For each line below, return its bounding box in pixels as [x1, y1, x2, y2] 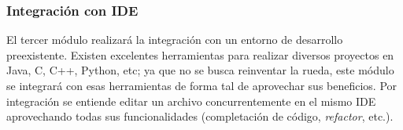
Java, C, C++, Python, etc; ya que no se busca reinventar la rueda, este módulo [6, 62, 394, 78]
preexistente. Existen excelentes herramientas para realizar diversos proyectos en [6, 46, 394, 63]
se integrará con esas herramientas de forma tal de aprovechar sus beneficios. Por [6, 78, 397, 93]
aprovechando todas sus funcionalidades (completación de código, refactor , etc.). [6, 108, 394, 125]
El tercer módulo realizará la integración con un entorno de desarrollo [6, 31, 343, 48]
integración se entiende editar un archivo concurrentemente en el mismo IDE [6, 92, 376, 109]
